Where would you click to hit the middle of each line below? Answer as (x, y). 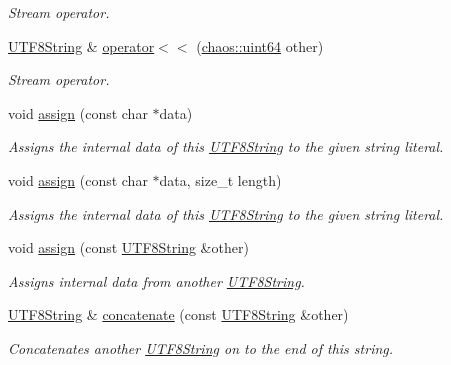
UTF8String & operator (81, 45)
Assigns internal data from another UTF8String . (156, 280)
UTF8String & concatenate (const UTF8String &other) (178, 314)
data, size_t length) (220, 179)
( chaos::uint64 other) (260, 45)
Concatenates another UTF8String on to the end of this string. (201, 347)
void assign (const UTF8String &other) (128, 247)
